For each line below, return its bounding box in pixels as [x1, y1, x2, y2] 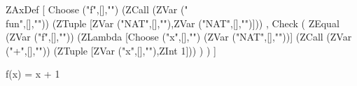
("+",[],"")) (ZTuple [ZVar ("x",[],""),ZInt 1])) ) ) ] [6, 43, 216, 57]
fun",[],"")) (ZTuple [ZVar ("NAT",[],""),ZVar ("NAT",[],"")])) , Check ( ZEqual [6, 15, 339, 30]
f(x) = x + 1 [6, 66, 60, 81]
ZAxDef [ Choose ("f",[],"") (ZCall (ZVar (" [6, 2, 188, 16]
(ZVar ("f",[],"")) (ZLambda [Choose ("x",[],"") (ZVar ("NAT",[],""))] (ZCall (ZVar [6, 29, 352, 44]
